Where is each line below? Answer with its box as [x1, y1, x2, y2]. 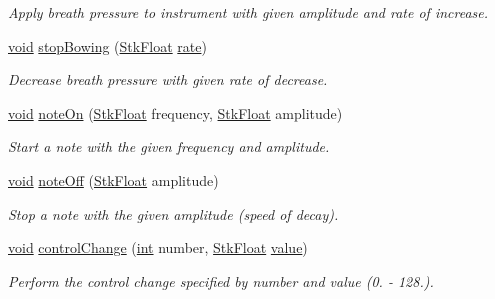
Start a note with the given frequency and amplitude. [8, 136, 330, 157]
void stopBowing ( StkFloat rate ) [8, 35, 207, 56]
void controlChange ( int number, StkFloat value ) [8, 237, 308, 258]
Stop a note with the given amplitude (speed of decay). [8, 203, 339, 224]
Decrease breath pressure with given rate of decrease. [8, 69, 328, 90]
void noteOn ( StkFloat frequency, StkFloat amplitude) [8, 102, 343, 123]
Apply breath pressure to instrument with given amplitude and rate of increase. [8, 2, 489, 22]
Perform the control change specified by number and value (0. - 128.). [8, 270, 434, 291]
